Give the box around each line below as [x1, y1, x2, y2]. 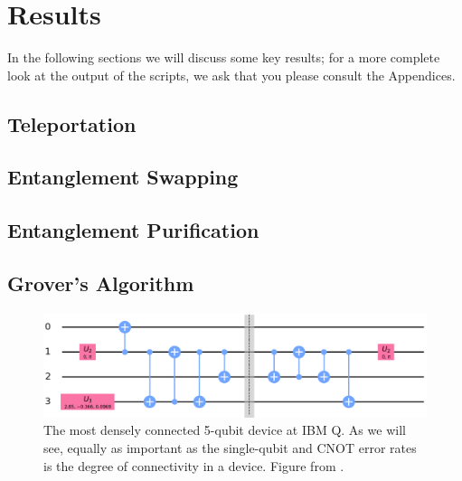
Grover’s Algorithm [7, 269, 194, 297]
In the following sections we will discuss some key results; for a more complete [7, 48, 440, 67]
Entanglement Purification [7, 216, 259, 244]
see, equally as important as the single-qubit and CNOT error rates [43, 438, 417, 457]
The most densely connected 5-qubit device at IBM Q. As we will [43, 420, 406, 439]
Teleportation [7, 109, 137, 137]
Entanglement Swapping [7, 163, 239, 191]
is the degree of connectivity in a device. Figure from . [43, 456, 344, 475]
